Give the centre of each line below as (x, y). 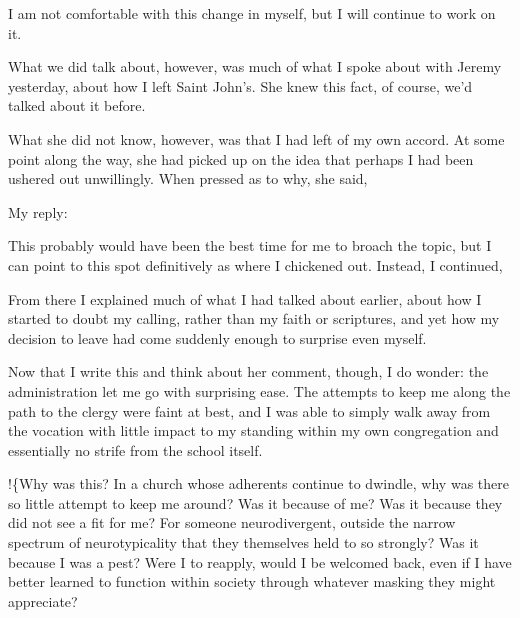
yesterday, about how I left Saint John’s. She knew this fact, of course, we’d (240, 85)
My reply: (38, 211)
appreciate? (43, 600)
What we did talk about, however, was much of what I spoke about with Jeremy (255, 66)
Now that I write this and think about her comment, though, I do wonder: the (248, 371)
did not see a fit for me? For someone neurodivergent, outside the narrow (232, 522)
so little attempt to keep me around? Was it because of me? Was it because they (255, 502)
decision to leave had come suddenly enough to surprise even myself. (217, 337)
